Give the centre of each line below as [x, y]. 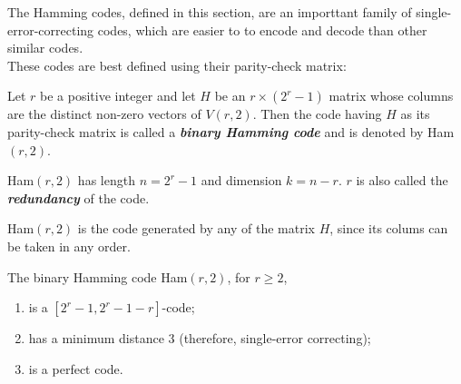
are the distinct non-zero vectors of [104, 114]
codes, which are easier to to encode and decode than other [262, 30]
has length [106, 180]
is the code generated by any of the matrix [196, 228]
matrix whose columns [391, 96]
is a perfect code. [76, 368]
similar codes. [45, 48]
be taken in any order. [69, 246]
